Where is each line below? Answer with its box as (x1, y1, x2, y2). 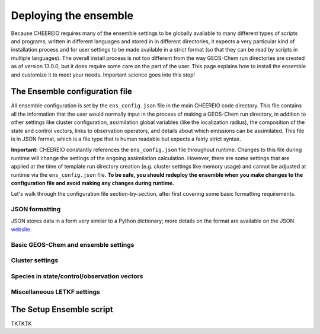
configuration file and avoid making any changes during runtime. (11, 179, 175, 186)
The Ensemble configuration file (11, 87, 133, 97)
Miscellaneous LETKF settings (11, 288, 100, 296)
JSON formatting (11, 205, 61, 214)
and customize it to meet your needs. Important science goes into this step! (11, 71, 196, 78)
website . (11, 225, 32, 233)
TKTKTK (11, 320, 32, 327)
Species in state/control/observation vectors (11, 272, 143, 280)
